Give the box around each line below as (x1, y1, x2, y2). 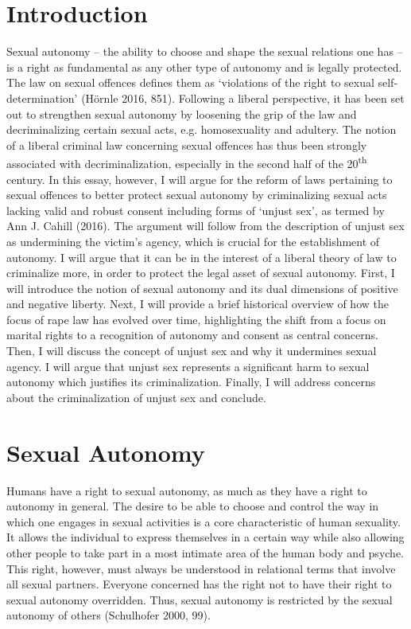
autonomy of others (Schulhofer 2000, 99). (6, 607, 211, 623)
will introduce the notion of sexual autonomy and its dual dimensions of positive (6, 279, 398, 296)
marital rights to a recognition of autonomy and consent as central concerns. (6, 326, 378, 343)
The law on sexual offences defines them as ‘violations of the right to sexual (6, 74, 374, 91)
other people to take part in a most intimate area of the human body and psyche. (6, 544, 404, 561)
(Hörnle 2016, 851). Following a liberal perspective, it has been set (81, 89, 405, 106)
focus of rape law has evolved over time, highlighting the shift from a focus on (6, 311, 386, 327)
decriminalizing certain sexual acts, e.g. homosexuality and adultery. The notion (6, 121, 397, 138)
